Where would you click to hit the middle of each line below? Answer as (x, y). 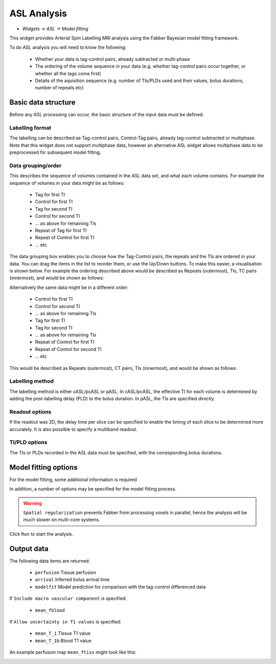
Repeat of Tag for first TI (61, 230)
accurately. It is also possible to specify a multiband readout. (73, 429)
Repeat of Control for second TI (68, 349)
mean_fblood (50, 610)
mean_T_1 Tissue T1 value (63, 633)
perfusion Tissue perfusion (66, 572)
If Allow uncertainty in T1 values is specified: (65, 621)
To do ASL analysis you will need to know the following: (68, 47)
